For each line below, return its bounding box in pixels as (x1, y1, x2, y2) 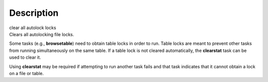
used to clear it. (9, 54, 41, 60)
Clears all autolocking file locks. (9, 31, 74, 37)
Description (9, 7, 59, 18)
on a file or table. (9, 70, 44, 76)
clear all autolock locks (9, 25, 57, 31)
